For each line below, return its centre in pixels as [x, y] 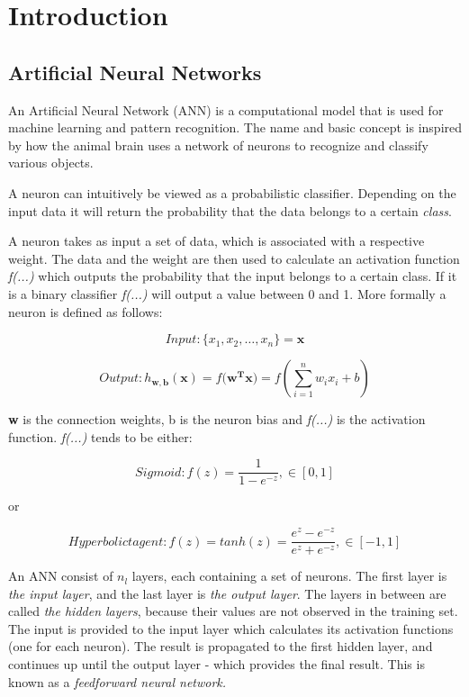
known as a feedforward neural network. [117, 681]
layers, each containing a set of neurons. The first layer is [289, 576]
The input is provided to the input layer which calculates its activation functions [231, 628]
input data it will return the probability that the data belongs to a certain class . [230, 210]
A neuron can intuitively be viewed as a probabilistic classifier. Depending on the [232, 192]
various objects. [51, 163]
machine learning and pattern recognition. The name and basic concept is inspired [235, 127]
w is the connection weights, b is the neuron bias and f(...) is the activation [217, 419]
